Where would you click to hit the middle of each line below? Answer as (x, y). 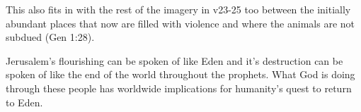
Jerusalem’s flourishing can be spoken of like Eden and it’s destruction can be (174, 60)
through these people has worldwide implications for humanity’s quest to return (179, 88)
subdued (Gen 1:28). (50, 37)
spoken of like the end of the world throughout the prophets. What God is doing (180, 74)
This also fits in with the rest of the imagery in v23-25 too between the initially (178, 9)
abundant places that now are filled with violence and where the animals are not (180, 23)
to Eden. (24, 102)
